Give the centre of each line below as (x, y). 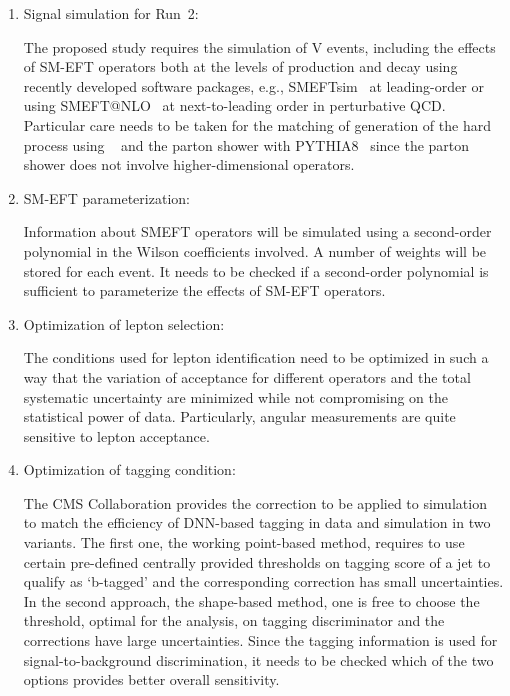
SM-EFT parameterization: (106, 197)
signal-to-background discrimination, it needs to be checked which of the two (258, 659)
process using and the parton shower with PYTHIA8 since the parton (246, 144)
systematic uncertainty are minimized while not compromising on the (236, 396)
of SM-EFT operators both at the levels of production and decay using (240, 66)
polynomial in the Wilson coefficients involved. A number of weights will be (255, 250)
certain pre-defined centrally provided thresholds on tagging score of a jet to (257, 561)
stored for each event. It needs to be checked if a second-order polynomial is (256, 270)
